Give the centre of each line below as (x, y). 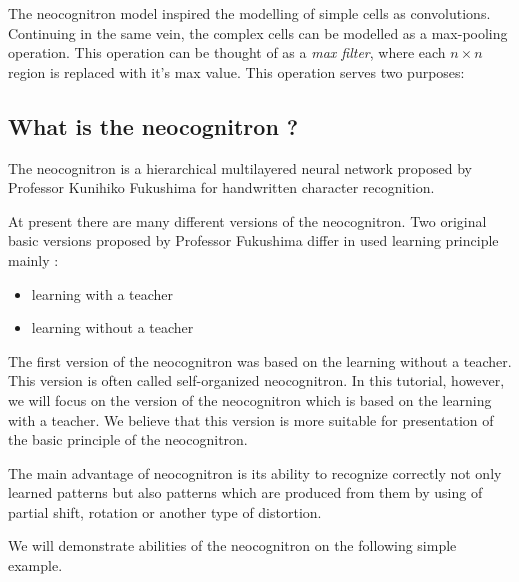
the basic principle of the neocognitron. (128, 439)
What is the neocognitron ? (153, 125)
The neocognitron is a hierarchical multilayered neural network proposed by (240, 167)
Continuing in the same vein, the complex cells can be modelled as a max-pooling (258, 32)
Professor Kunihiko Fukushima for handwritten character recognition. (221, 187)
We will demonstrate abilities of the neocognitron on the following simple (232, 545)
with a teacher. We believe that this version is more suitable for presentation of (251, 419)
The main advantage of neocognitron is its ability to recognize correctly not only (255, 472)
